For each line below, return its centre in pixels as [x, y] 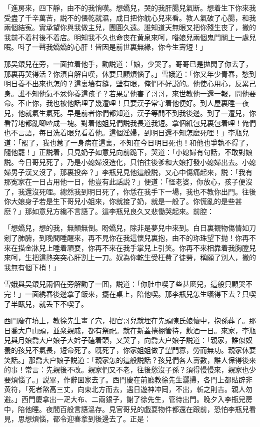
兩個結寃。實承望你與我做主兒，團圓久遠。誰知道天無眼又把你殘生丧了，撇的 [130, 27]
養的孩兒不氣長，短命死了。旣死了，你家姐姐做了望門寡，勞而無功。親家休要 [130, 350]
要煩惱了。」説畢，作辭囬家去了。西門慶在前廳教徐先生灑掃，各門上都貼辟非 [128, 379]
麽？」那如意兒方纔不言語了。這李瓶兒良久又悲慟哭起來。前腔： [109, 211]
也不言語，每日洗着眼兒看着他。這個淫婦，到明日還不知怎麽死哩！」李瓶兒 [126, 133]
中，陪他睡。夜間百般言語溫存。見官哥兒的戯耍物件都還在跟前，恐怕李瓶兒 [126, 409]
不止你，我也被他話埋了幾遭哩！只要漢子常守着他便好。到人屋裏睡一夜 [133, 103]
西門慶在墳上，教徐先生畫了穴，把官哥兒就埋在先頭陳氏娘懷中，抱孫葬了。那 [130, 321]
